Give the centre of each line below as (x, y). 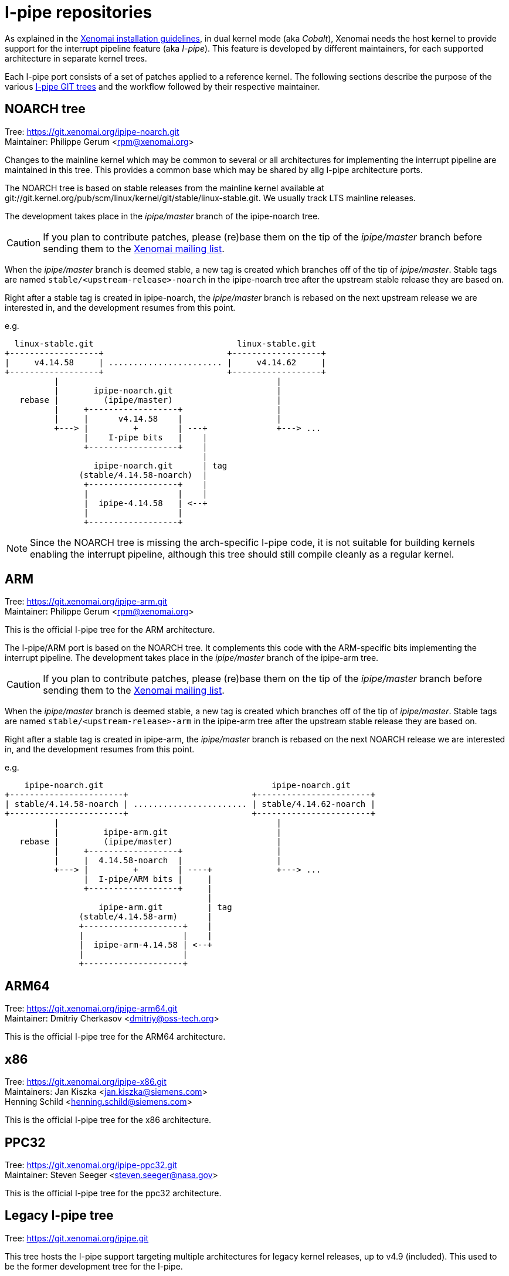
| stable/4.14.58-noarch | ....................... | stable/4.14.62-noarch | (190, 804)
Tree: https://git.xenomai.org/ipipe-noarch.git (92, 131)
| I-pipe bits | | (145, 437)
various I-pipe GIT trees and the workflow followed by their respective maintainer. (162, 86)
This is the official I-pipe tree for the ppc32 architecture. (113, 1193)
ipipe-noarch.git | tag (160, 465)
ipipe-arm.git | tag (165, 907)
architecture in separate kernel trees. (76, 58)
